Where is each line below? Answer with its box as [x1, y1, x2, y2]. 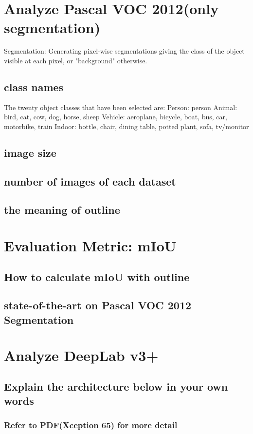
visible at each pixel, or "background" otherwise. [4, 55, 147, 65]
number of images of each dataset [4, 173, 176, 189]
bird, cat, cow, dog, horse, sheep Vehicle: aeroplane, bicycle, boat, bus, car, [4, 112, 227, 122]
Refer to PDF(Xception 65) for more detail [4, 418, 178, 431]
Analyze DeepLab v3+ [4, 345, 159, 365]
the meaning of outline [4, 202, 120, 217]
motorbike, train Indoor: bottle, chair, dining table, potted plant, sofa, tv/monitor [4, 121, 249, 131]
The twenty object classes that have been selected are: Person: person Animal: [4, 102, 237, 112]
